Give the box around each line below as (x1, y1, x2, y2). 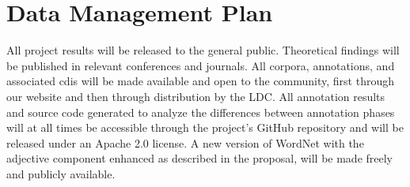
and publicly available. (6, 165, 116, 181)
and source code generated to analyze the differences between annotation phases (6, 103, 395, 120)
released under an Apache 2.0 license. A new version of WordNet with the (6, 134, 364, 151)
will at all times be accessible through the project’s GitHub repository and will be (6, 119, 404, 136)
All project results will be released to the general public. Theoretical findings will (6, 42, 400, 58)
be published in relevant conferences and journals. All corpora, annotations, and (6, 57, 395, 73)
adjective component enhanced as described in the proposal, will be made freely (6, 150, 393, 166)
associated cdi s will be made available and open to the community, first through (6, 73, 395, 89)
